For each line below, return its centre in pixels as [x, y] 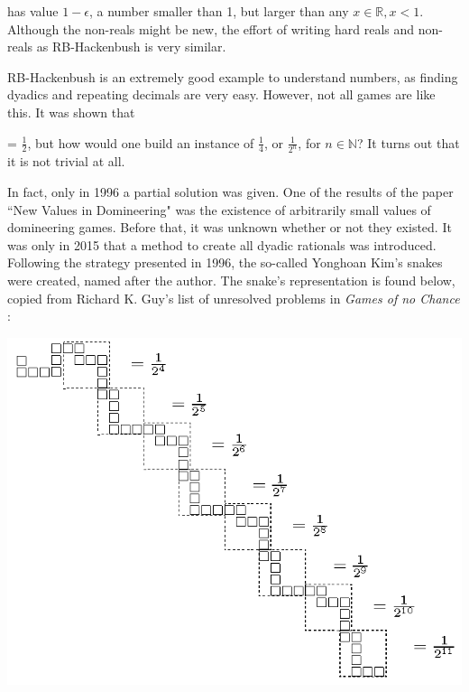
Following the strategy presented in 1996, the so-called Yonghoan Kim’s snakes [225, 262]
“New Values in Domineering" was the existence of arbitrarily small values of [219, 209]
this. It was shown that [71, 112]
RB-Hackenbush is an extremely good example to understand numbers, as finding [233, 76]
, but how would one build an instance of [141, 142]
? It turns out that [408, 142]
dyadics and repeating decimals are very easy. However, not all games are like [221, 94]
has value [33, 11]
